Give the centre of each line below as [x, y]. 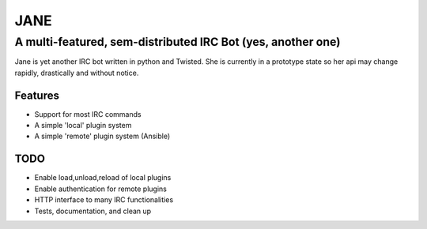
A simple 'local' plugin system [83, 126]
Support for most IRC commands [88, 114]
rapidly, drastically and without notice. [77, 73]
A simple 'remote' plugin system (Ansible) [102, 136]
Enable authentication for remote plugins [101, 189]
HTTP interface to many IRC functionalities [104, 200]
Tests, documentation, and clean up [93, 211]
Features [37, 95]
